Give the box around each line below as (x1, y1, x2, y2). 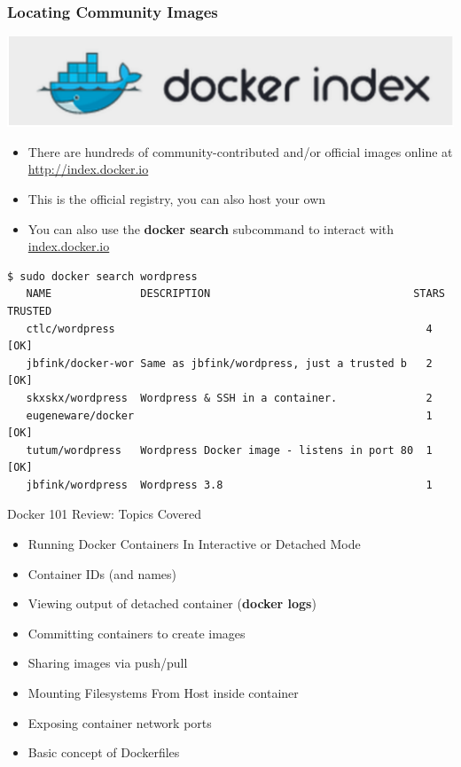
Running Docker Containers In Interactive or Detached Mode (27, 535, 361, 553)
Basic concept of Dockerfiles (27, 743, 180, 762)
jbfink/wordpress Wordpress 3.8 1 (26, 478, 433, 491)
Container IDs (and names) (27, 564, 177, 583)
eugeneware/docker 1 (26, 409, 433, 422)
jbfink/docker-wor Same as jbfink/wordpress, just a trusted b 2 (26, 356, 433, 370)
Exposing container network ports (27, 713, 212, 732)
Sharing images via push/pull (27, 654, 188, 672)
